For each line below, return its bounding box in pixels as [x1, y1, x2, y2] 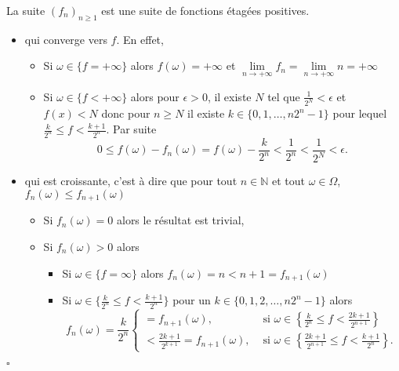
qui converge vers [24, 31, 107, 47]
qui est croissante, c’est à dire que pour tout [24, 173, 238, 189]
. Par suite [106, 121, 157, 137]
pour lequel [332, 105, 387, 122]
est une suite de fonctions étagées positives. [101, 2, 310, 18]
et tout [272, 173, 306, 189]
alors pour [130, 88, 180, 104]
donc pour [101, 105, 151, 122]
